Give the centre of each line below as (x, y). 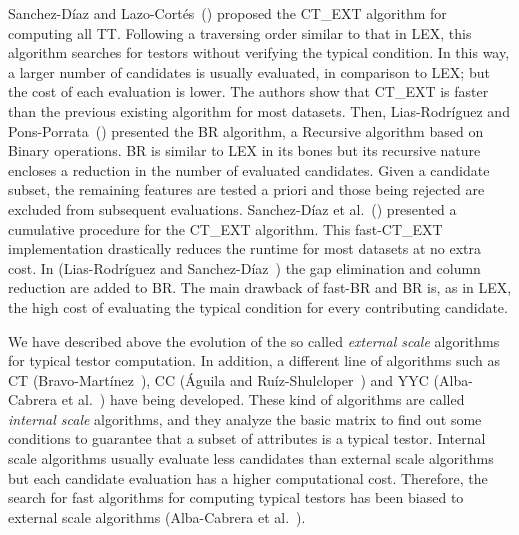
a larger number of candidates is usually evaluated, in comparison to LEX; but (249, 71)
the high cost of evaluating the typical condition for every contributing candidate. (258, 306)
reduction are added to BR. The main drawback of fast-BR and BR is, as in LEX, (260, 287)
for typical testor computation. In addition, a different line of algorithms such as (254, 360)
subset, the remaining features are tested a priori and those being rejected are (246, 189)
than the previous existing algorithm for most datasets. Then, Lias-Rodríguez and (259, 110)
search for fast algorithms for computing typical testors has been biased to (236, 497)
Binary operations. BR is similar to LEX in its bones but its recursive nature (244, 150)
